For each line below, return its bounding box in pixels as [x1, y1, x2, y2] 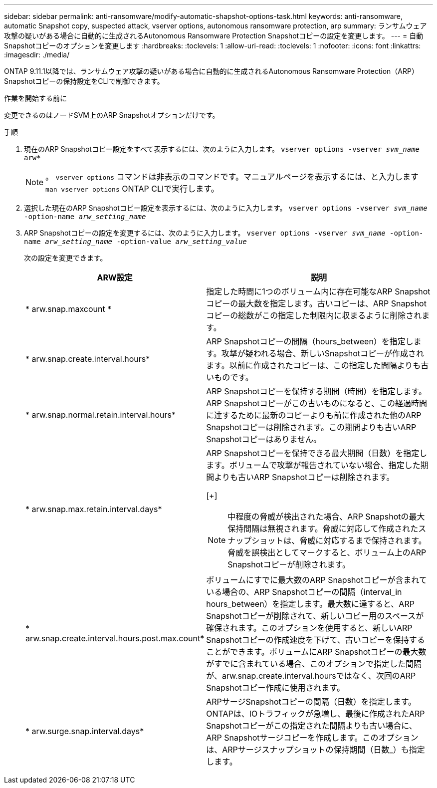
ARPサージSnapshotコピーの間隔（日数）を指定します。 [206, 697, 417, 707]
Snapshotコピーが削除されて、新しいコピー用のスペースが [206, 611, 424, 621]
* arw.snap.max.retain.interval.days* [25, 504, 162, 514]
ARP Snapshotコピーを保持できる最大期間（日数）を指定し [206, 448, 428, 458]
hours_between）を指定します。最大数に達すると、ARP [206, 599, 415, 609]
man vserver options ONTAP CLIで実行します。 [45, 184, 219, 194]
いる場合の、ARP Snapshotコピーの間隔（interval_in [206, 587, 402, 597]
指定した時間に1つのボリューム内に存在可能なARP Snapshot [206, 286, 431, 296]
